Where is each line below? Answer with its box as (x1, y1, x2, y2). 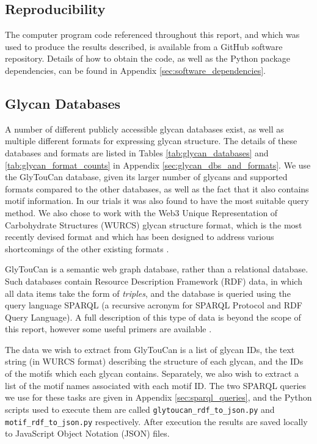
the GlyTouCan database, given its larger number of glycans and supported (5, 170, 288, 183)
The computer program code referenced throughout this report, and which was (5, 28, 300, 41)
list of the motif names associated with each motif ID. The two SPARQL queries (5, 379, 307, 391)
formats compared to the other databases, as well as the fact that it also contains (5, 182, 309, 195)
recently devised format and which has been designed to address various (5, 230, 274, 243)
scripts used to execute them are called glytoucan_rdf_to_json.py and (5, 402, 275, 415)
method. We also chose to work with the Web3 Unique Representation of (5, 206, 278, 219)
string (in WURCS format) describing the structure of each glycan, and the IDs (5, 355, 304, 368)
